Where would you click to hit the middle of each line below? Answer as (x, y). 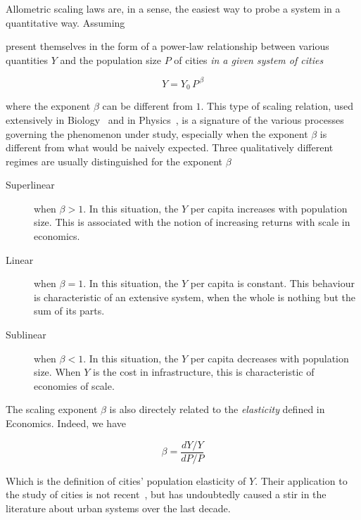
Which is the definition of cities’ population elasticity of (126, 480)
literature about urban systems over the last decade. (118, 508)
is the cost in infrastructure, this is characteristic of (204, 372)
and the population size (111, 59)
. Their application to (301, 480)
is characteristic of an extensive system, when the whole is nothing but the (195, 297)
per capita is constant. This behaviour (273, 283)
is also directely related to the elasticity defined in (217, 409)
